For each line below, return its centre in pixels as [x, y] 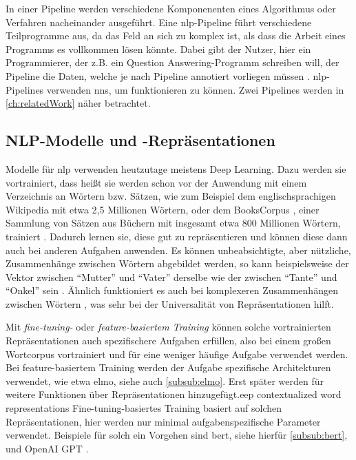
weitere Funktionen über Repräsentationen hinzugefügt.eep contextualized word [174, 394]
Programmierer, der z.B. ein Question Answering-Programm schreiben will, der [172, 62]
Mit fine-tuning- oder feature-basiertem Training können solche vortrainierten [168, 327]
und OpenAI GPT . [47, 448]
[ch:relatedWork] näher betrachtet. [78, 103]
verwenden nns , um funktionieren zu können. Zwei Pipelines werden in [195, 89]
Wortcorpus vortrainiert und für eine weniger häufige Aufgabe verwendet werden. [177, 354]
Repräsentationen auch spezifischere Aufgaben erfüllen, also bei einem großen [168, 341]
